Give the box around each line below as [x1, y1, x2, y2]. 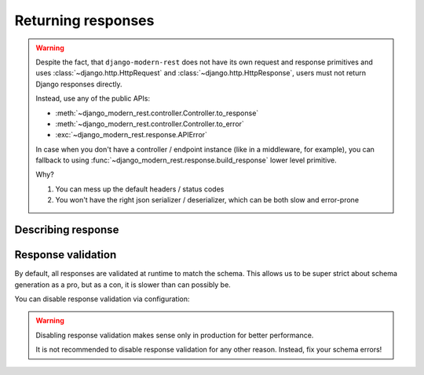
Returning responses [14, 12, 155, 29]
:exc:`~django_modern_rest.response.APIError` [55, 130, 208, 140]
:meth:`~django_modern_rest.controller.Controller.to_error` [55, 118, 245, 129]
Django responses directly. [35, 79, 122, 89]
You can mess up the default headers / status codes [55, 184, 225, 194]
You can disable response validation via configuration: [14, 294, 190, 304]
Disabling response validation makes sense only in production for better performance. [35, 330, 314, 340]
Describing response [14, 224, 119, 237]
